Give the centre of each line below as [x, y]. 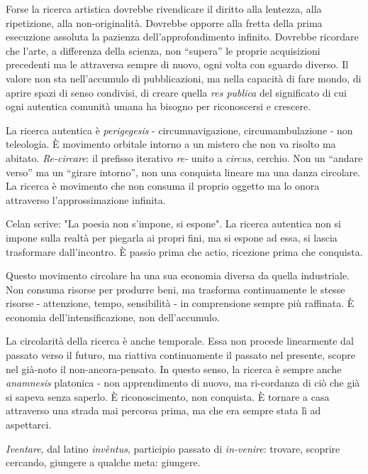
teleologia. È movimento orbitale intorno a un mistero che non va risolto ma [171, 144]
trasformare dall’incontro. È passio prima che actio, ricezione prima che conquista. [184, 251]
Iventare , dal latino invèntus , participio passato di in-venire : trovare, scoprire [173, 448]
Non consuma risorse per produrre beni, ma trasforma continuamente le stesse [175, 289]
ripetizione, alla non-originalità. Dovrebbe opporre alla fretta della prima [164, 22]
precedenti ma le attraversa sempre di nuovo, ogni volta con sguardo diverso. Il [177, 64]
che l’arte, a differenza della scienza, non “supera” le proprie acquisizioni [163, 50]
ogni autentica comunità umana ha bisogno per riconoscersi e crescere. [158, 106]
